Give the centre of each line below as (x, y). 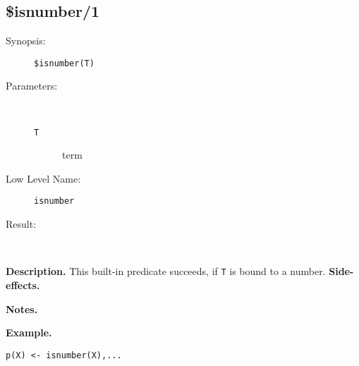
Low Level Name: (43, 178)
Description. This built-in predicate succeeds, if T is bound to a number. (166, 271)
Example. (29, 333)
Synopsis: (26, 41)
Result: (21, 224)
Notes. (22, 309)
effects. (23, 285)
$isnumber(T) (64, 63)
